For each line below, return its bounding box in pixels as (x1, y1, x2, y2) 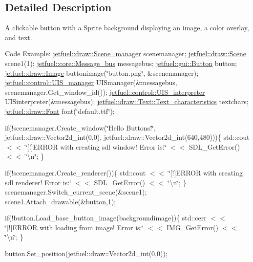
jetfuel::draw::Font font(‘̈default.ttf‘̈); (5, 106, 115, 116)
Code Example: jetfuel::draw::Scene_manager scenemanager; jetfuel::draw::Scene (5, 48, 246, 59)
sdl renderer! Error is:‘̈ (5, 177, 71, 187)
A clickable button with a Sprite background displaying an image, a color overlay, (5, 22, 249, 33)
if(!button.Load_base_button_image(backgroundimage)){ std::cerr (5, 213, 207, 223)
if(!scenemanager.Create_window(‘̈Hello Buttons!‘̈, (5, 122, 156, 132)
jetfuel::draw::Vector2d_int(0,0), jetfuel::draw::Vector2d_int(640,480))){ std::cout (5, 132, 250, 142)
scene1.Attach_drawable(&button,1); (5, 196, 116, 206)
